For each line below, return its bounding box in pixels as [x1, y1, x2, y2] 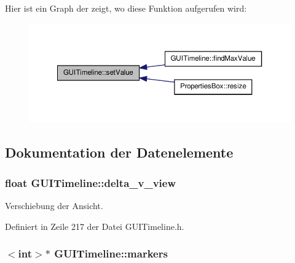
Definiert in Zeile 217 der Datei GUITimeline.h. [5, 219, 184, 232]
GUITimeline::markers [54, 246, 168, 261]
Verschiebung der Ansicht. [5, 199, 103, 212]
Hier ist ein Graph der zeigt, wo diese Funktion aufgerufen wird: [5, 2, 247, 14]
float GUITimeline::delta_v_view [5, 175, 176, 190]
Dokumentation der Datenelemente [5, 143, 234, 162]
